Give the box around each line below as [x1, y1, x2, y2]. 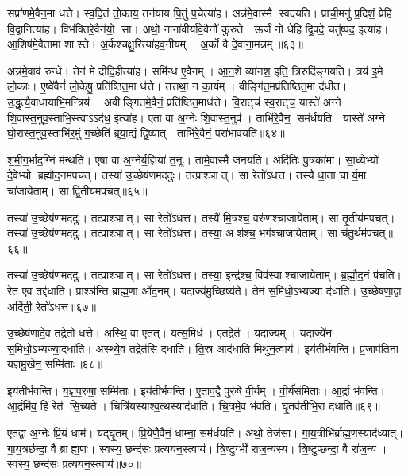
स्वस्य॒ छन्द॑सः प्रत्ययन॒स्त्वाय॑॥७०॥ [7, 455, 141, 472]
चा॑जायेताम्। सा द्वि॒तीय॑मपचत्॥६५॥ [7, 182, 148, 198]
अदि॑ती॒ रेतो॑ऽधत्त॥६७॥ [7, 297, 96, 314]
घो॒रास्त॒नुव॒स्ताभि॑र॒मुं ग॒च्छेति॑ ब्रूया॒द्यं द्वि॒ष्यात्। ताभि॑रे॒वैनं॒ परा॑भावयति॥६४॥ [7, 125, 285, 141]
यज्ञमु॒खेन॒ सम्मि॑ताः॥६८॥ [7, 355, 103, 372]
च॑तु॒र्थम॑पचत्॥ [341, 225, 393, 241]
